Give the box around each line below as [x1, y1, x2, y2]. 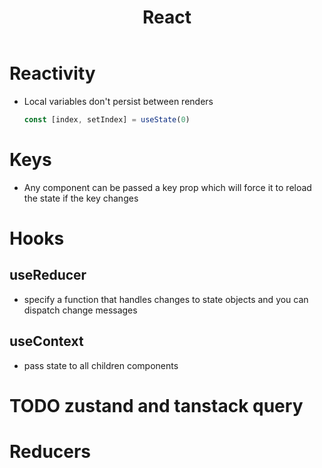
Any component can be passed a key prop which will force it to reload [23, 181, 312, 193]
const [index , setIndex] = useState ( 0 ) [23, 114, 191, 125]
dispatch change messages [23, 304, 138, 316]
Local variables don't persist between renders [23, 95, 214, 107]
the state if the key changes [23, 192, 139, 204]
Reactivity [9, 62, 96, 85]
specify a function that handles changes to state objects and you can [23, 293, 309, 305]
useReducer [9, 267, 87, 284]
